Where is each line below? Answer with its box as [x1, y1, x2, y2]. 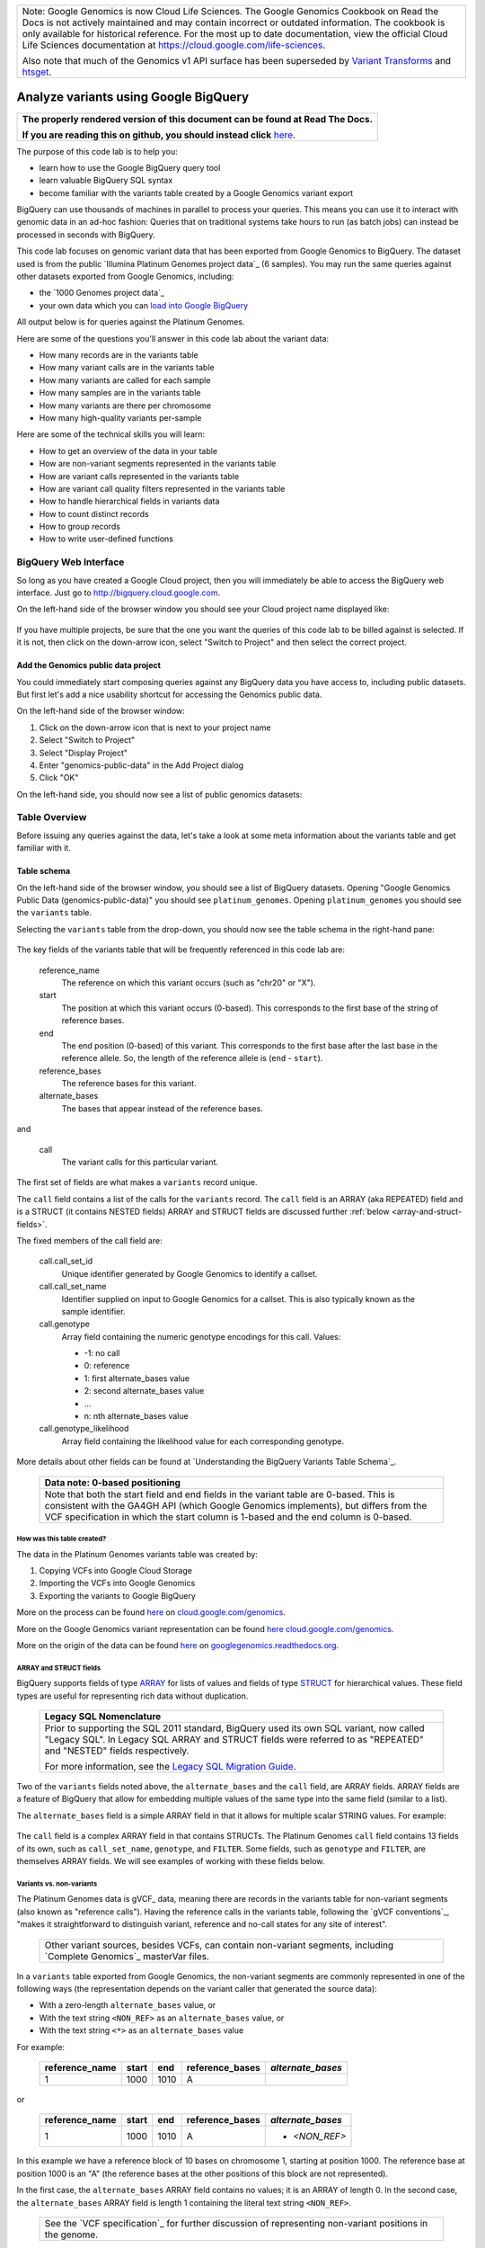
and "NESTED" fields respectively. [44, 1744, 190, 1757]
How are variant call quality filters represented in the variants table [39, 483, 286, 494]
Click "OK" [39, 772, 79, 783]
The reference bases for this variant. [61, 1078, 197, 1089]
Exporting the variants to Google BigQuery [39, 1590, 197, 1601]
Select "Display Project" [39, 747, 128, 758]
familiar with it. [16, 843, 71, 853]
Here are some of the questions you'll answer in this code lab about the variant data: [16, 333, 330, 343]
